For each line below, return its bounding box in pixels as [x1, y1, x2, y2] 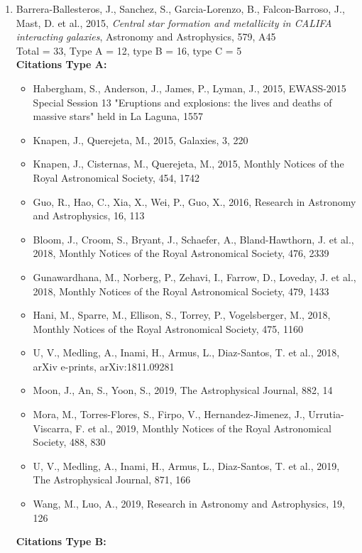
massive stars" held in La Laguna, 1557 [33, 109, 203, 124]
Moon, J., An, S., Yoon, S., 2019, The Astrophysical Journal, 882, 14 [33, 383, 333, 398]
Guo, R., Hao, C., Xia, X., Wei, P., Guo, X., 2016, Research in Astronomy [33, 194, 356, 209]
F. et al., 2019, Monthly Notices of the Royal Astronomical [75, 420, 331, 435]
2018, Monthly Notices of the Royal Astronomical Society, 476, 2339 [33, 246, 329, 261]
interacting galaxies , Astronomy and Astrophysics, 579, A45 [16, 29, 276, 44]
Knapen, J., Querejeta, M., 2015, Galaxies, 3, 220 [33, 132, 248, 147]
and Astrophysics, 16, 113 [33, 208, 145, 223]
